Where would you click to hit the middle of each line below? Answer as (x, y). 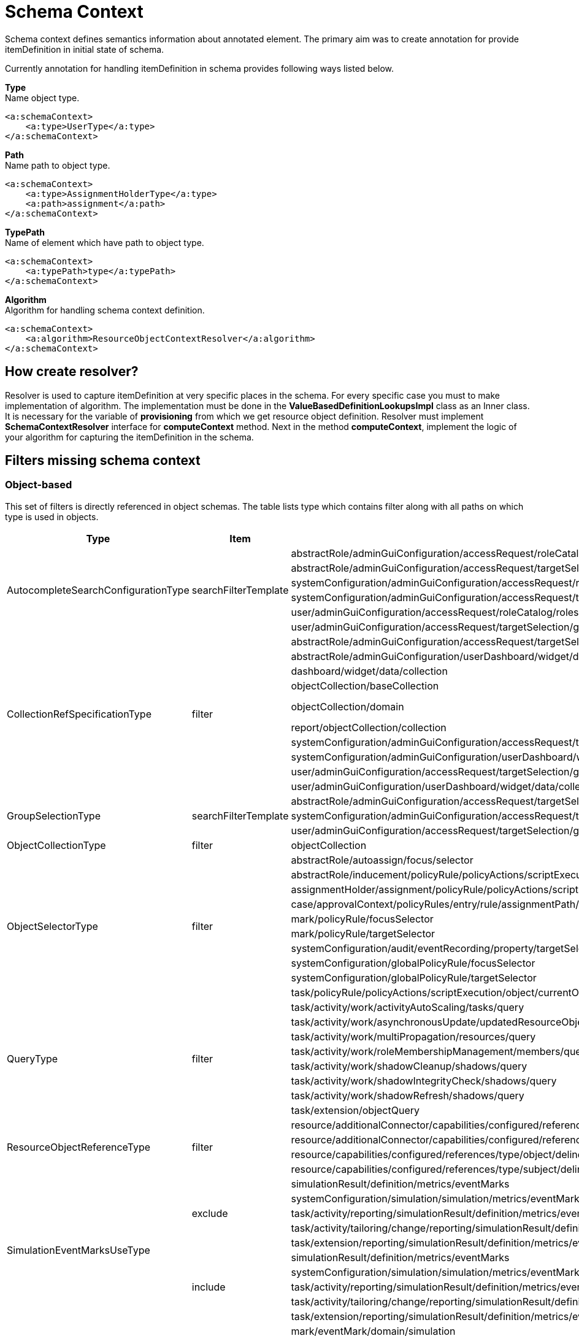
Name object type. (42, 98)
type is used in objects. (52, 516)
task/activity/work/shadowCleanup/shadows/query (409, 1066)
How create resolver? (72, 372)
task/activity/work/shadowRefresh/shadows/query (408, 1095)
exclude (210, 1213)
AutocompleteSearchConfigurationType (98, 590)
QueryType (33, 1058)
